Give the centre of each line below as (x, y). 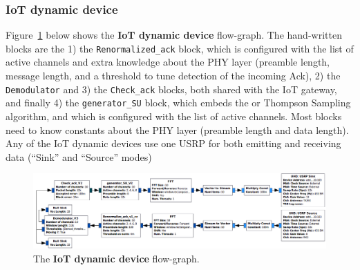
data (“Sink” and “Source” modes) (79, 156)
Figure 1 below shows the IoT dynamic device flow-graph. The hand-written (174, 35)
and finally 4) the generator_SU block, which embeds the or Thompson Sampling (178, 103)
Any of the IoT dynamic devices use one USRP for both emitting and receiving (173, 143)
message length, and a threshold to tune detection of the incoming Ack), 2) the (173, 76)
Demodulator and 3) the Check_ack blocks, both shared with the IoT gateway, (171, 89)
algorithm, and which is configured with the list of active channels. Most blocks (174, 116)
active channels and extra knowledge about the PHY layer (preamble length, (168, 62)
